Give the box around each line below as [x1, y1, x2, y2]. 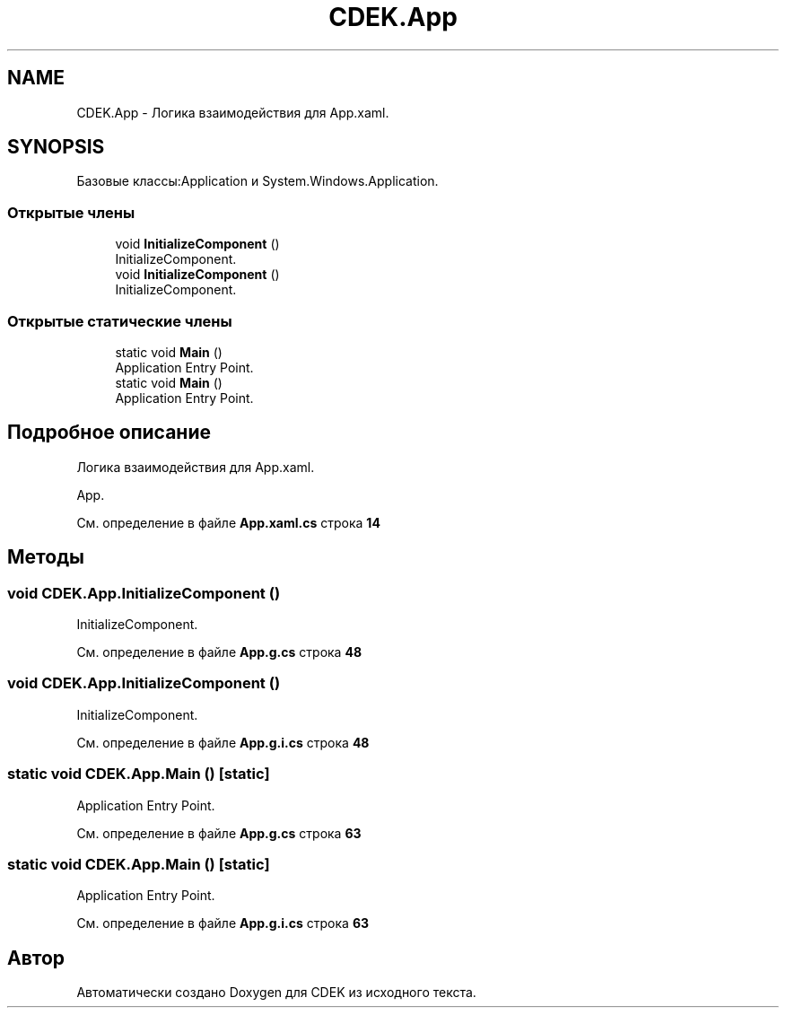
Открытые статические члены [7, 311, 232, 330]
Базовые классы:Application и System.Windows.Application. [76, 173, 439, 189]
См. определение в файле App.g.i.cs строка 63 [76, 915, 370, 932]
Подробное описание [7, 421, 211, 444]
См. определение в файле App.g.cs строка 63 [76, 825, 362, 841]
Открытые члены [7, 203, 135, 222]
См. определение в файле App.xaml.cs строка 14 [76, 514, 380, 530]
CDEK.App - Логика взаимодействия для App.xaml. [76, 104, 389, 120]
